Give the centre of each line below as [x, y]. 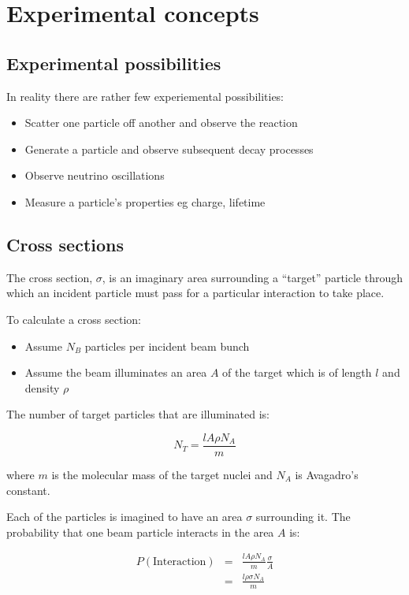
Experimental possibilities [114, 63]
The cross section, [50, 277]
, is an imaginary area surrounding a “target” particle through [252, 277]
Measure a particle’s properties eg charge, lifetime [145, 201]
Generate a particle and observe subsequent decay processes [169, 149]
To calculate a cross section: [74, 319]
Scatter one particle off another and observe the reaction [161, 123]
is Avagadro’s [327, 474]
